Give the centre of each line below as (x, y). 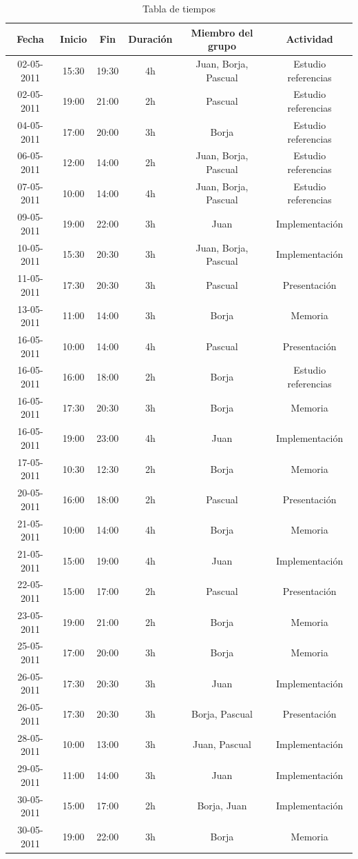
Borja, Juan (222, 806)
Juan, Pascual (222, 744)
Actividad (309, 39)
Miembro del (222, 32)
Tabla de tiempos (179, 8)
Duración (150, 39)
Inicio (74, 39)
